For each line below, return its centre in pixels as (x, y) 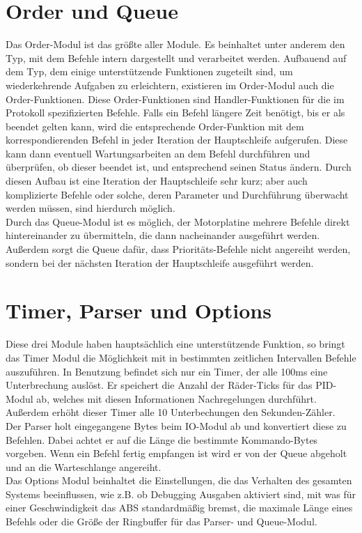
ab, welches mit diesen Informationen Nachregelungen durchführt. (176, 398)
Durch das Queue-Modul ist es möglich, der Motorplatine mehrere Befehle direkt (178, 221)
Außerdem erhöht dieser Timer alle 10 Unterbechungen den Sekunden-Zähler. (171, 412)
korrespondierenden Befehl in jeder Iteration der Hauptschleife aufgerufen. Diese (177, 140)
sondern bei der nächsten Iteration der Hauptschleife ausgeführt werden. (160, 262)
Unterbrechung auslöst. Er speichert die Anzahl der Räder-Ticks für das (159, 385)
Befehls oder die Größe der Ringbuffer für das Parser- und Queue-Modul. (162, 522)
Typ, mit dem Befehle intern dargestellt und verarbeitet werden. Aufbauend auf (176, 57)
